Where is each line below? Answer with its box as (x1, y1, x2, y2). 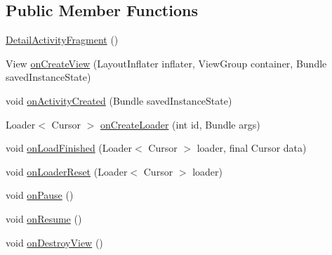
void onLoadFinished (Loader (6, 140, 133, 155)
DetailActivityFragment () (6, 32, 119, 47)
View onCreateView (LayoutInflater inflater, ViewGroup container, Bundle (6, 55, 327, 70)
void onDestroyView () (6, 235, 103, 249)
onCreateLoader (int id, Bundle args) (100, 117, 260, 131)
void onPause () (6, 188, 74, 202)
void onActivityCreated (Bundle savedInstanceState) (6, 93, 232, 107)
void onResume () (6, 211, 82, 225)
